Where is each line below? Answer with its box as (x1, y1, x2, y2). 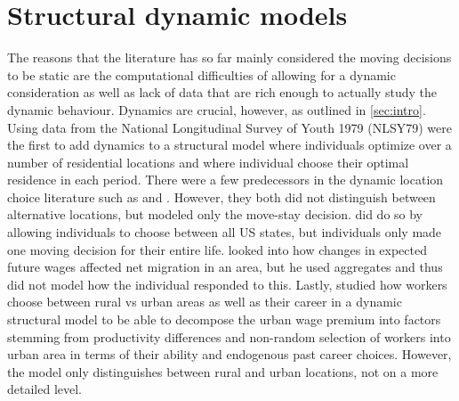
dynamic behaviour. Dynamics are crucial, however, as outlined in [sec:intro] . (7, 100, 426, 119)
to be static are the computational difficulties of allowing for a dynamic (7, 65, 396, 84)
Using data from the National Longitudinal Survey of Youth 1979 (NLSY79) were (7, 118, 452, 136)
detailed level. (7, 380, 82, 398)
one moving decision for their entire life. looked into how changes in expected (7, 240, 427, 258)
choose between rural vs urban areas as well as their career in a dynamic (7, 292, 402, 311)
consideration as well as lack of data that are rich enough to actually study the (7, 83, 438, 102)
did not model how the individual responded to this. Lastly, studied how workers (7, 274, 447, 293)
